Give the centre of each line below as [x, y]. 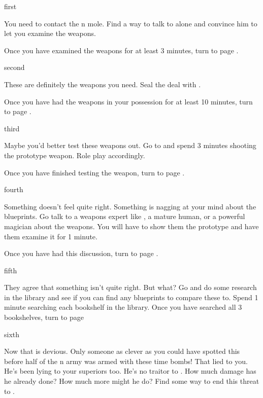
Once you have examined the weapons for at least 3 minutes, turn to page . [121, 50]
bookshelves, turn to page [44, 317]
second [14, 67]
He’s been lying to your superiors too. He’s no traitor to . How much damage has [130, 371]
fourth [14, 189]
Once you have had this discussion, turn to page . [81, 253]
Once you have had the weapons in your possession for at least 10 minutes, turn [128, 101]
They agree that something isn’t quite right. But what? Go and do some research [130, 287]
